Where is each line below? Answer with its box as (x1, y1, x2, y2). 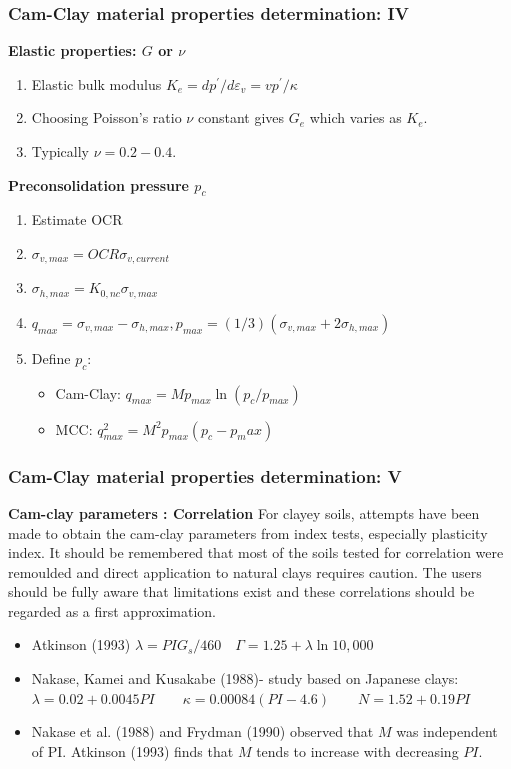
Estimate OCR (31, 209, 123, 230)
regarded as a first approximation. (8, 600, 216, 621)
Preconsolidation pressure (8, 174, 189, 195)
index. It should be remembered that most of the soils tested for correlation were (8, 542, 504, 563)
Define (31, 347, 71, 368)
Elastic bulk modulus (31, 73, 162, 94)
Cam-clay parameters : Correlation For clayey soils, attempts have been (8, 502, 480, 523)
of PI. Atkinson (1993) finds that (31, 740, 234, 761)
